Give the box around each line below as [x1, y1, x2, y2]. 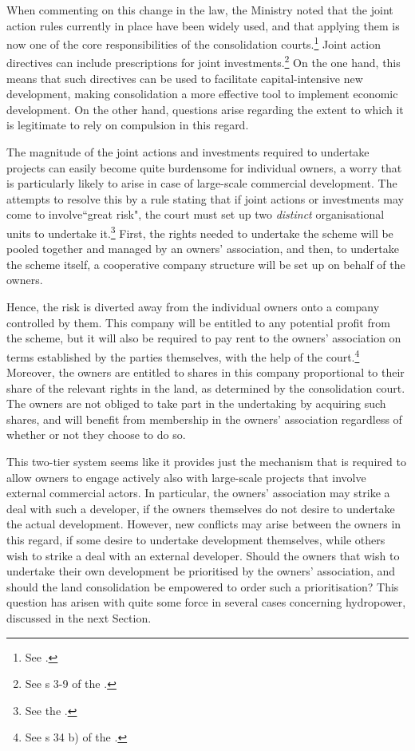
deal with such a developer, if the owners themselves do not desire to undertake [6, 500, 395, 516]
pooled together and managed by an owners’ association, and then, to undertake [6, 240, 399, 257]
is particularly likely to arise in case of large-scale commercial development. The [6, 175, 397, 192]
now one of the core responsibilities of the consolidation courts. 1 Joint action [6, 34, 381, 52]
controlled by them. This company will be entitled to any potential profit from [6, 314, 390, 330]
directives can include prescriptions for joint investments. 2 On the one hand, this [6, 52, 401, 71]
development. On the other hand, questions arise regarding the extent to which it [6, 101, 404, 117]
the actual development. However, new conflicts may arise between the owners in [6, 516, 401, 532]
